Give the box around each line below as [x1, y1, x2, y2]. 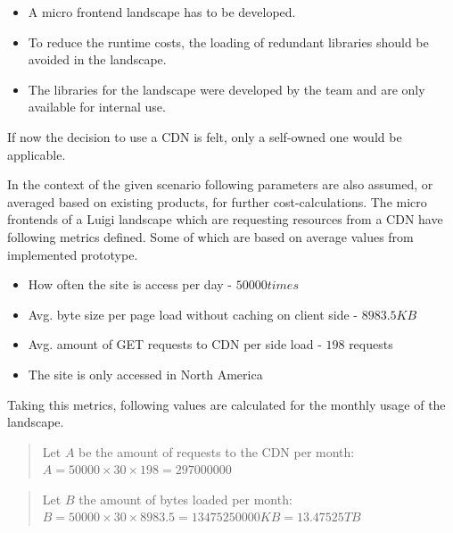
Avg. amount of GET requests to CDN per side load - [28, 335, 322, 354]
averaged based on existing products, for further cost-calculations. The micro [7, 192, 427, 211]
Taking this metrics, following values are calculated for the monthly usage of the [7, 395, 446, 413]
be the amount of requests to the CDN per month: [78, 442, 355, 461]
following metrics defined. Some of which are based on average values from [7, 227, 414, 246]
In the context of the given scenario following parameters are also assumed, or [7, 175, 433, 194]
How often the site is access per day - [28, 275, 232, 294]
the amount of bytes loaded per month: [78, 489, 292, 508]
